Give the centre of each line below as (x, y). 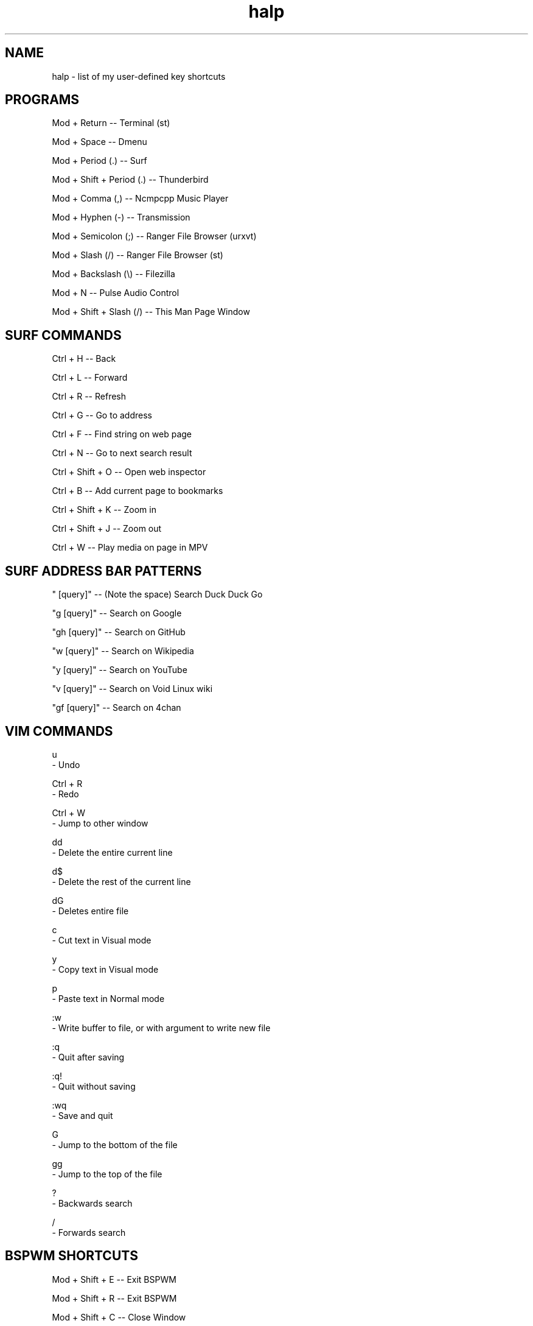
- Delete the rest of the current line (121, 881)
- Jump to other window (100, 823)
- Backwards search (92, 1203)
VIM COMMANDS (59, 731)
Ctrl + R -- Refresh (89, 397)
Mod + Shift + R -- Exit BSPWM (114, 1298)
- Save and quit (82, 1115)
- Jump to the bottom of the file (115, 1144)
